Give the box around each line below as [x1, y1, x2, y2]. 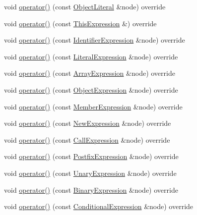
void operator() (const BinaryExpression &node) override [4, 184, 178, 195]
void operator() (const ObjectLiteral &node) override [4, 1, 166, 11]
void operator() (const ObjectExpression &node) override [4, 84, 178, 95]
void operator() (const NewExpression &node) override [4, 118, 171, 128]
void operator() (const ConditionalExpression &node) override [4, 201, 194, 212]
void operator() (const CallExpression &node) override [4, 134, 170, 145]
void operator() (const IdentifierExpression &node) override [4, 35, 185, 45]
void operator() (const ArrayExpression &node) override [4, 68, 175, 78]
